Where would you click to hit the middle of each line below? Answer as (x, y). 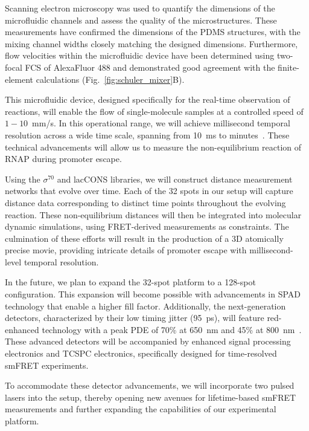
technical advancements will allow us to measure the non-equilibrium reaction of (153, 147)
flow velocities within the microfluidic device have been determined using (140, 55)
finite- (288, 67)
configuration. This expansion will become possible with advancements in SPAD (153, 294)
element (19, 79)
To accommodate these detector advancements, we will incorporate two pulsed (150, 385)
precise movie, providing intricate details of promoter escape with (126, 250)
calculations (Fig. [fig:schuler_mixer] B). (110, 79)
